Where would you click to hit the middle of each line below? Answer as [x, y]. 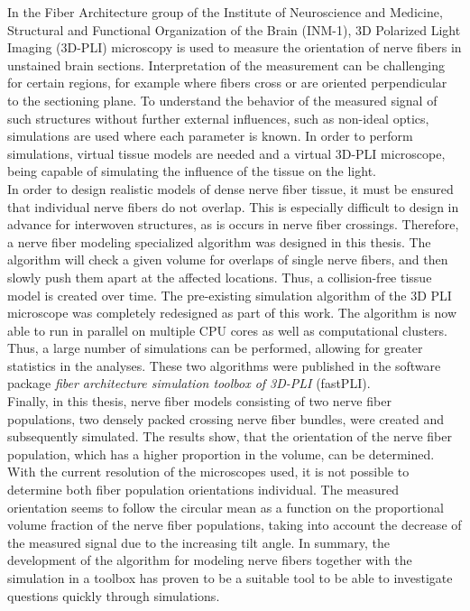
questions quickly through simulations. [114, 595]
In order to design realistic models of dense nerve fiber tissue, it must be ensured [230, 188]
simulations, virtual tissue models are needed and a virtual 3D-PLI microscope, [226, 153]
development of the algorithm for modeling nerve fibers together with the [210, 560]
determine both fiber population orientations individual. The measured [203, 490]
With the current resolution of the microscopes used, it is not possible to [208, 472]
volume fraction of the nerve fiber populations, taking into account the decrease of [235, 525]
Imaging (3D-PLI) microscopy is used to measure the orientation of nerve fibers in [235, 47]
